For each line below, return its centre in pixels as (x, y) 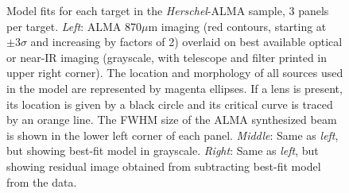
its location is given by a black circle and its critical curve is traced (170, 104)
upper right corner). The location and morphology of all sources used (175, 73)
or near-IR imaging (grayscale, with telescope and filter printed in (167, 57)
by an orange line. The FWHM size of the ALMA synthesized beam (172, 120)
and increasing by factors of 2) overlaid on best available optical (186, 42)
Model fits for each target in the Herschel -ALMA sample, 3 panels (168, 10)
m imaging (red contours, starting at (237, 26)
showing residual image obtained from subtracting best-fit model (164, 166)
